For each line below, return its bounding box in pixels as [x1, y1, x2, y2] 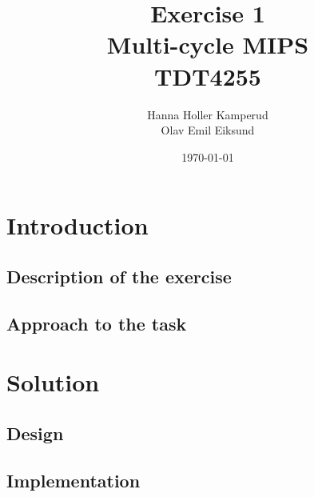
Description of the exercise [6, 263, 232, 288]
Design [6, 420, 64, 445]
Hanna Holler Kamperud [147, 106, 268, 122]
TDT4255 [154, 59, 261, 92]
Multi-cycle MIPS [106, 28, 309, 61]
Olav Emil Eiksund [161, 122, 255, 138]
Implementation [6, 467, 141, 492]
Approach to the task [6, 311, 187, 335]
